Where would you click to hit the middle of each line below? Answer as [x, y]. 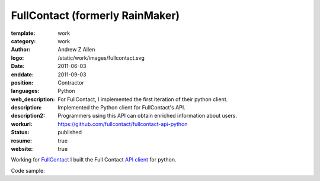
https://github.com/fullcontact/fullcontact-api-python [123, 124]
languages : [25, 91]
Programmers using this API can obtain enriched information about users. [147, 116]
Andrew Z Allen [76, 50]
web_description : [33, 99]
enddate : [22, 75]
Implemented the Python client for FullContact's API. [122, 108]
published [70, 132]
